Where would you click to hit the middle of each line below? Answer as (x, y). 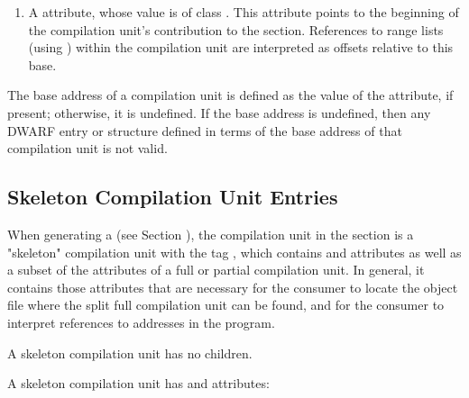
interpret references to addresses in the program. (141, 322)
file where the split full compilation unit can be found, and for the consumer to (226, 305)
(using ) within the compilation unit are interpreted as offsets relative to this (241, 47)
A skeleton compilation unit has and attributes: (138, 383)
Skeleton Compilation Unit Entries (173, 197)
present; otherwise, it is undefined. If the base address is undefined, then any (219, 112)
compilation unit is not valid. (87, 148)
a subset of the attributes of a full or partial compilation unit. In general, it (216, 270)
